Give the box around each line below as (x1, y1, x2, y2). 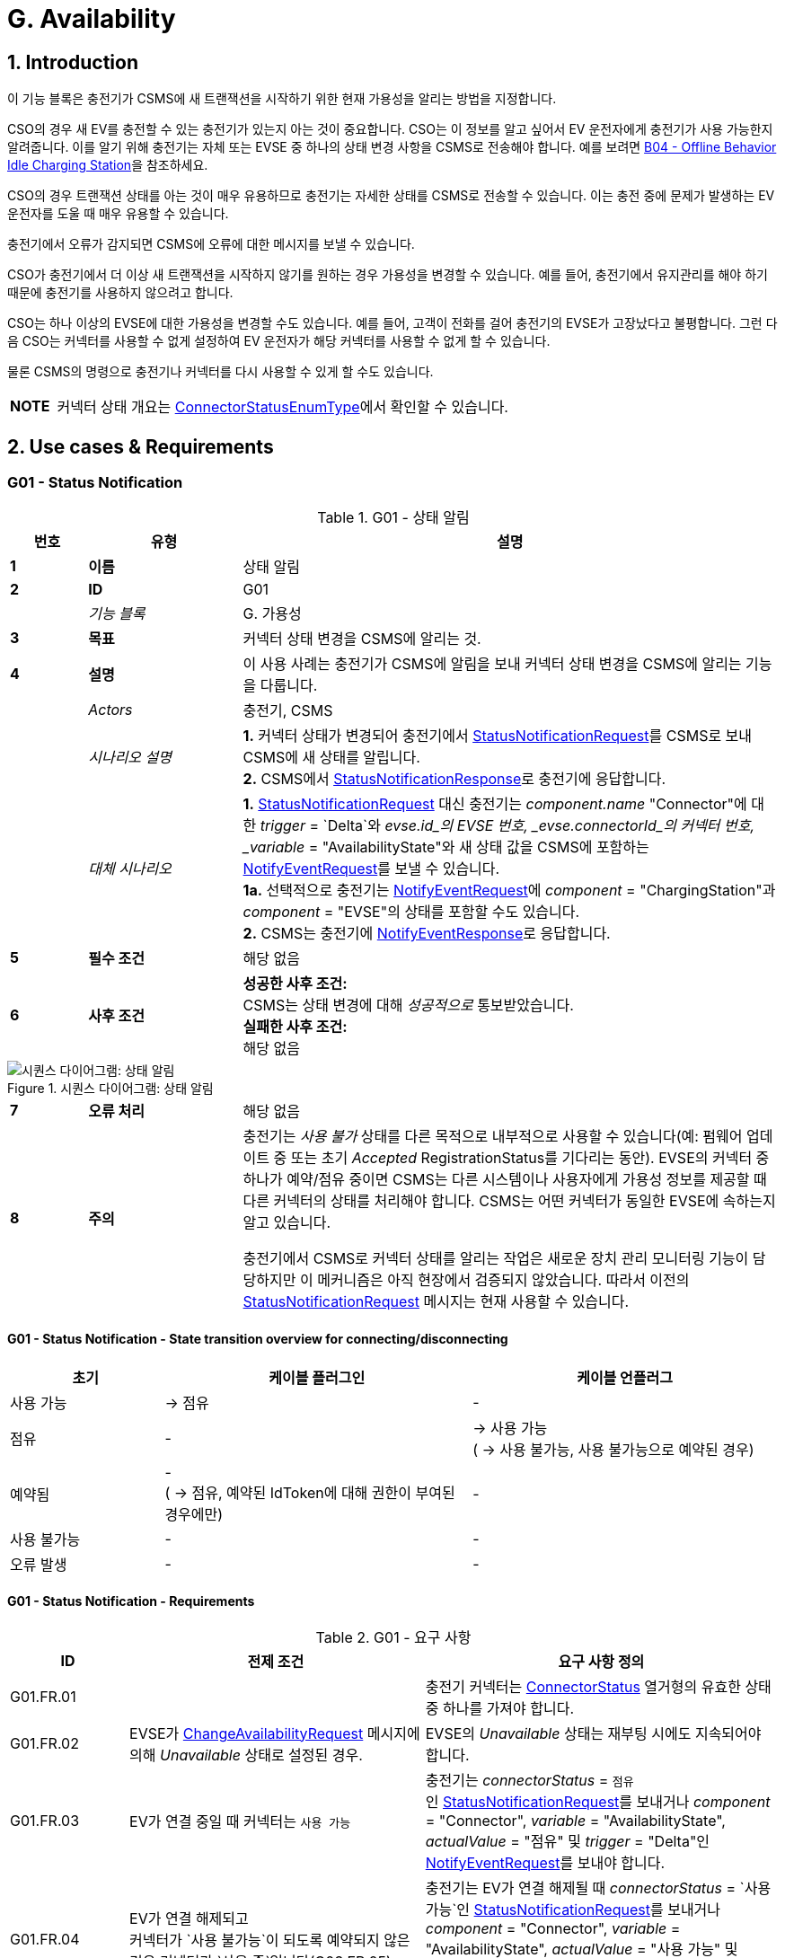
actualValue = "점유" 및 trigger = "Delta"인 (425, 1831, 710, 1850)
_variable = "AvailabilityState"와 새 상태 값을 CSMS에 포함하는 (243, 838, 649, 857)
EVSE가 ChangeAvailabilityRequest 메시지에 (129, 1724, 420, 1742)
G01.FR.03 (10, 1811, 80, 1830)
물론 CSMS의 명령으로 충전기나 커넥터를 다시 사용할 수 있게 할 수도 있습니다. (7, 364, 434, 380)
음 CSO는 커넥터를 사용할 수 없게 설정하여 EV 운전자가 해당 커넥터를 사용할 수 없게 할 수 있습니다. (7, 333, 551, 349)
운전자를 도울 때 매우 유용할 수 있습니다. (7, 206, 229, 222)
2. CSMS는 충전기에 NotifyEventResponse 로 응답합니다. (243, 924, 611, 943)
